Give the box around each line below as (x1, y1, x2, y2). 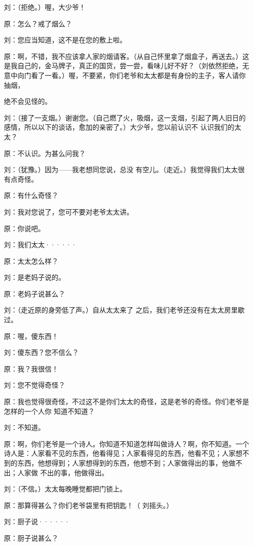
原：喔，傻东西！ (4, 331, 58, 341)
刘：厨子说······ (4, 516, 70, 526)
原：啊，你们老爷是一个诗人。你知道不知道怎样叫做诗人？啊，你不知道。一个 (4, 438, 249, 448)
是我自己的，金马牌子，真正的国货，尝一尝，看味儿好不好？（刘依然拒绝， (4, 60, 242, 71)
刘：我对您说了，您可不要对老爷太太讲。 (4, 206, 133, 216)
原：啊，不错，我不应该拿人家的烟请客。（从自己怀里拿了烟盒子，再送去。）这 (4, 51, 249, 61)
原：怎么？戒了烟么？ (4, 18, 72, 28)
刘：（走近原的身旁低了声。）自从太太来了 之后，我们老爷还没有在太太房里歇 (4, 305, 245, 315)
